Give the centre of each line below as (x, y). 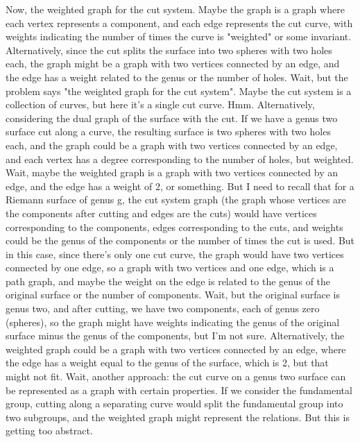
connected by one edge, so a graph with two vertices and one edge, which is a (170, 267)
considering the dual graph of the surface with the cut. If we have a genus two (172, 118)
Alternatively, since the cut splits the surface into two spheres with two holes (169, 50)
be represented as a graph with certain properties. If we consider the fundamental (179, 390)
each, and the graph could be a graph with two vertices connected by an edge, (172, 145)
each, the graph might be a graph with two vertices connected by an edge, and (173, 63)
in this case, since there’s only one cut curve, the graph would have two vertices (175, 254)
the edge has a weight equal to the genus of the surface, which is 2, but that (167, 363)
